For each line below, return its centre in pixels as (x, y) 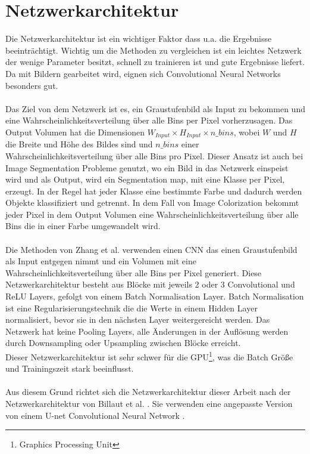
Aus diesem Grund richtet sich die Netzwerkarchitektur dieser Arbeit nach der (148, 392)
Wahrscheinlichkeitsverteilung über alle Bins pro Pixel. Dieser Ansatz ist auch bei (154, 155)
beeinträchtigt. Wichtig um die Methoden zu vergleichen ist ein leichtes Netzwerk (154, 50)
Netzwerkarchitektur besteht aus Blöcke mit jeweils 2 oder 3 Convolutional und (150, 284)
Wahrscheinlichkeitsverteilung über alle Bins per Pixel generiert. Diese (134, 272)
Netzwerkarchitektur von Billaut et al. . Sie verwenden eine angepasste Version (149, 404)
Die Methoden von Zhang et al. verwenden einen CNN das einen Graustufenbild (151, 249)
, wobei (247, 132)
